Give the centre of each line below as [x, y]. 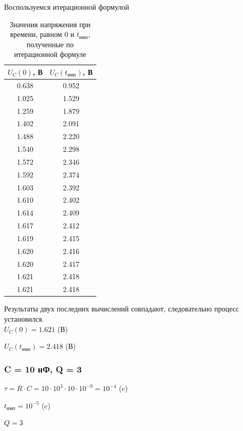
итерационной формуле [50, 54]
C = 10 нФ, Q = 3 [43, 369]
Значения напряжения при [50, 24]
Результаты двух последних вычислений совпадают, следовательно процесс [121, 309]
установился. [24, 319]
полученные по [50, 44]
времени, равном [36, 34]
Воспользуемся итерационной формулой [67, 7]
